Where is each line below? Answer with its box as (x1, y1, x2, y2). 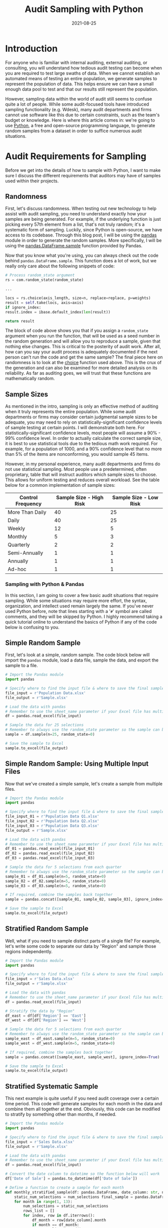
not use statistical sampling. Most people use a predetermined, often (5, 466, 147, 472)
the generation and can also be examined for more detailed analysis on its (5, 365, 157, 371)
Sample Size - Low (112, 494, 158, 501)
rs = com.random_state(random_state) (5, 277, 84, 282)
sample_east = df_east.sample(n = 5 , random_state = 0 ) (5, 1036, 115, 1041)
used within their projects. (5, 178, 59, 184)
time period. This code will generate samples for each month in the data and (5, 1101, 162, 1107)
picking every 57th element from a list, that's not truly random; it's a (5, 221, 145, 227)
